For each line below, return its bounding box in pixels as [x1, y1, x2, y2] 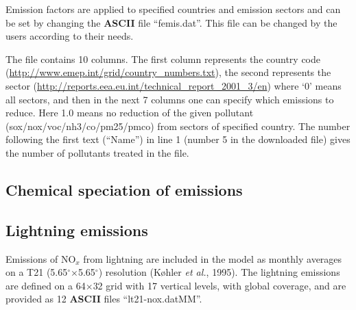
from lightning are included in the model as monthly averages [83, 251, 342, 266]
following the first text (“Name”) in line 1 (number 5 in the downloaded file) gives [5, 132, 351, 146]
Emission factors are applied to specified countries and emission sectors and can [5, 2, 341, 16]
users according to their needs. [5, 29, 134, 43]
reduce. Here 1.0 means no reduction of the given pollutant [5, 105, 254, 120]
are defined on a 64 [5, 278, 86, 292]
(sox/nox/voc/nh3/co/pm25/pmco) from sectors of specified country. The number [5, 118, 351, 133]
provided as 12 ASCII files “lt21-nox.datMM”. [5, 292, 202, 306]
